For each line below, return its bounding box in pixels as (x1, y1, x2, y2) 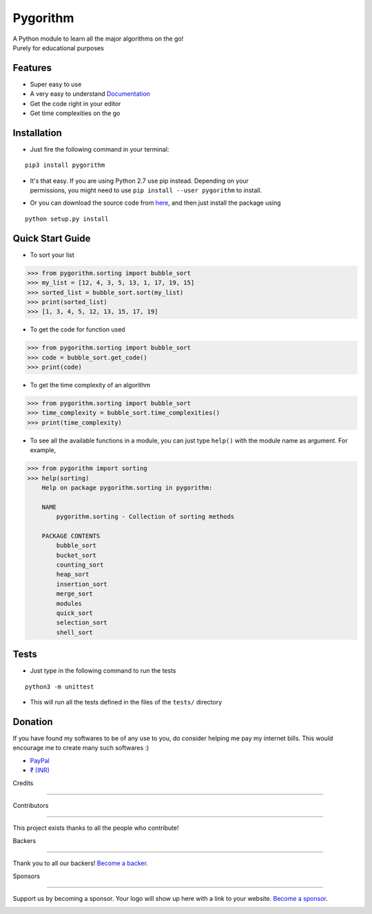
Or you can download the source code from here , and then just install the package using (30, 199, 282, 207)
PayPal (30, 756, 50, 764)
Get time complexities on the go (30, 109, 121, 117)
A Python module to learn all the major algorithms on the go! (12, 34, 184, 43)
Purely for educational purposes (12, 43, 105, 52)
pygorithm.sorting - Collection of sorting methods (56, 513, 235, 520)
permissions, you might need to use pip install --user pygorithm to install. (30, 186, 262, 194)
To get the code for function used (30, 325, 125, 334)
